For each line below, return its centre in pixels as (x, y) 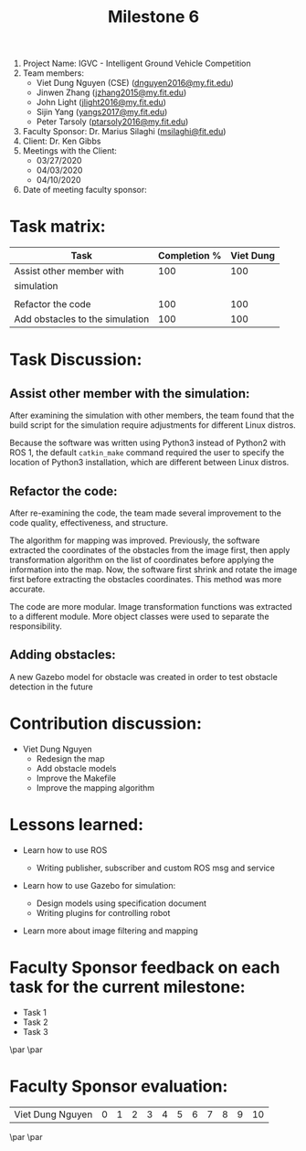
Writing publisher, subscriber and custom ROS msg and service (156, 868)
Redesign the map (70, 758)
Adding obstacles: (63, 655)
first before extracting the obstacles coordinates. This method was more (146, 579)
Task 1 (35, 1012)
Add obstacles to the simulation (82, 319)
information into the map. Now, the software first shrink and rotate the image (153, 570)
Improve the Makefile (76, 778)
